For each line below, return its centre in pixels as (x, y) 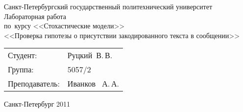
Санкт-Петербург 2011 (37, 104)
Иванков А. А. (93, 84)
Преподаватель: (34, 84)
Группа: (21, 69)
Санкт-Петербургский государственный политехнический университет (108, 6)
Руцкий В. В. (90, 55)
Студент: (23, 55)
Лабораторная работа (35, 16)
